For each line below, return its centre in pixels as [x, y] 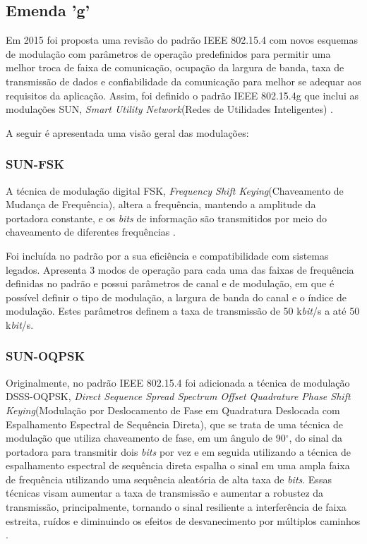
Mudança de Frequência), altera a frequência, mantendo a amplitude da [161, 204]
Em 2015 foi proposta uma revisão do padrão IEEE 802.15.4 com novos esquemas [182, 40]
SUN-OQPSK [46, 356]
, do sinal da [316, 438]
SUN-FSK [35, 164]
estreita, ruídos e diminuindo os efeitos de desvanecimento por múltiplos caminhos [183, 520]
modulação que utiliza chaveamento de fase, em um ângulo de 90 [146, 438]
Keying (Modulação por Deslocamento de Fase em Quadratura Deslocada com [173, 410]
